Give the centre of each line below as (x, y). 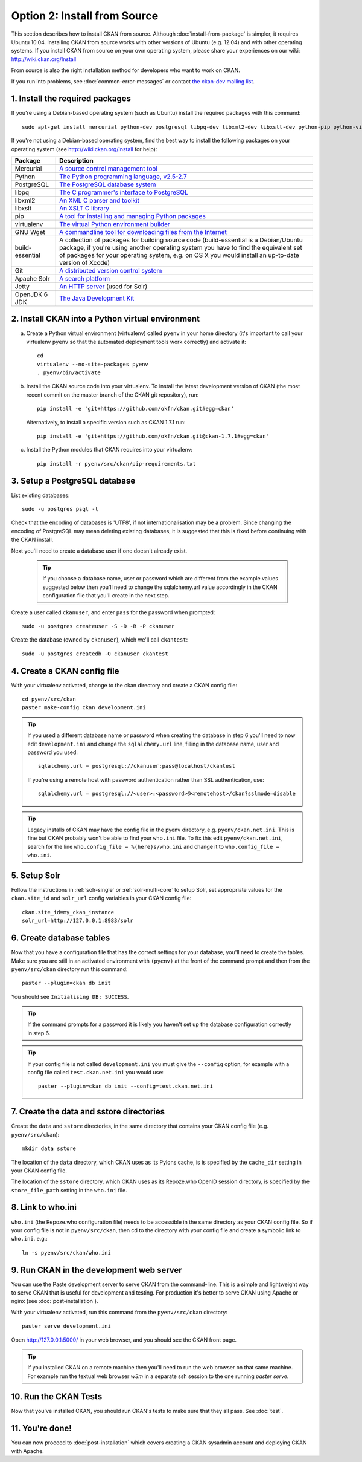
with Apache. (28, 1451)
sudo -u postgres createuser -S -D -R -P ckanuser (98, 626)
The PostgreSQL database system (108, 184)
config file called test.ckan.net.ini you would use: (96, 1073)
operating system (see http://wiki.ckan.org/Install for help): (84, 149)
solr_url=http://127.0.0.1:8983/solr (78, 921)
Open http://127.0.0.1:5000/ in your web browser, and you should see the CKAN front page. (124, 1340)
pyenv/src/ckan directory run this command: (69, 969)
